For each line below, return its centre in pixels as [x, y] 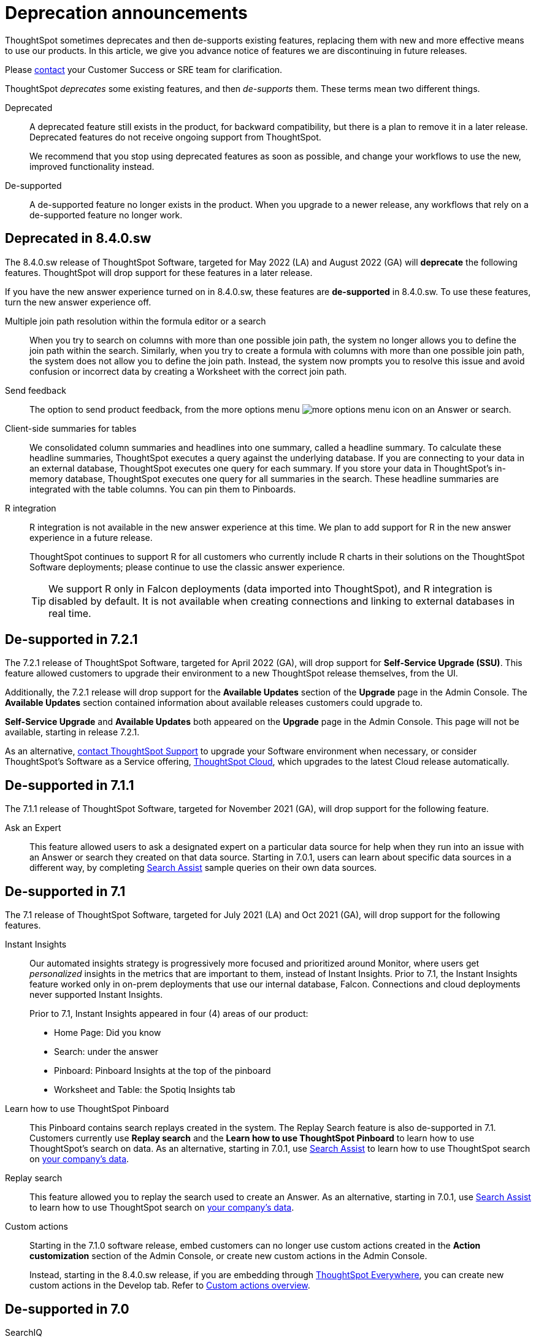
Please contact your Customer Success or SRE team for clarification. [144, 69]
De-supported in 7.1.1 [70, 785]
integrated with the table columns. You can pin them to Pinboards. [163, 489]
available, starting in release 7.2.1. [72, 732]
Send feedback [36, 390]
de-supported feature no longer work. [106, 215]
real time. [70, 613]
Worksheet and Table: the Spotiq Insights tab [145, 1090]
